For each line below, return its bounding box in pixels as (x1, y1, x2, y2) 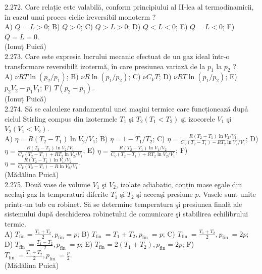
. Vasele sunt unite (198, 189, 256, 199)
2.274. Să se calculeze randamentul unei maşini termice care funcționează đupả (5, 103, 248, 114)
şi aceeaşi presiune (136, 189, 193, 199)
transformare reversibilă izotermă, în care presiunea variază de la (5, 61, 205, 71)
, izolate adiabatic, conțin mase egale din (116, 179, 242, 189)
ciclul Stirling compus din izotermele (5, 113, 118, 124)
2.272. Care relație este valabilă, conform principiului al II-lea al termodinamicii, (5, 2, 254, 12)
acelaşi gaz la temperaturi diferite (5, 189, 109, 199)
